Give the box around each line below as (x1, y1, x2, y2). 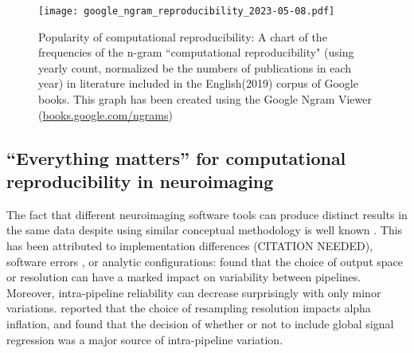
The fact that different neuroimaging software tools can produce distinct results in (6, 206, 408, 222)
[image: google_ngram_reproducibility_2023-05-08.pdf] (38, 6, 335, 17)
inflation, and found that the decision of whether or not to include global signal (6, 315, 394, 331)
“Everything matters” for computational (6, 145, 346, 170)
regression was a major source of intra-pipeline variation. (6, 331, 283, 347)
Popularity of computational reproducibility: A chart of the (38, 28, 327, 45)
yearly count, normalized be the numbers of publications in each (38, 59, 352, 76)
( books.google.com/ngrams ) (38, 106, 173, 123)
